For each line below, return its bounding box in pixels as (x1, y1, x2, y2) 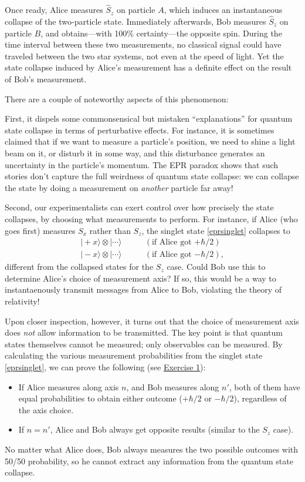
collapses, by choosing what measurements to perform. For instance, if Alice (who (5, 212, 298, 225)
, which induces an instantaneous (164, 4, 283, 16)
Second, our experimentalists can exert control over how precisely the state (5, 201, 274, 213)
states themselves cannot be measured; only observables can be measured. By (5, 337, 283, 350)
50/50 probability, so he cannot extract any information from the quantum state (5, 454, 293, 467)
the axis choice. (18, 403, 74, 416)
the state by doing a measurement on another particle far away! (5, 181, 233, 193)
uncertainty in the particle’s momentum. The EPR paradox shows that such (5, 158, 279, 170)
